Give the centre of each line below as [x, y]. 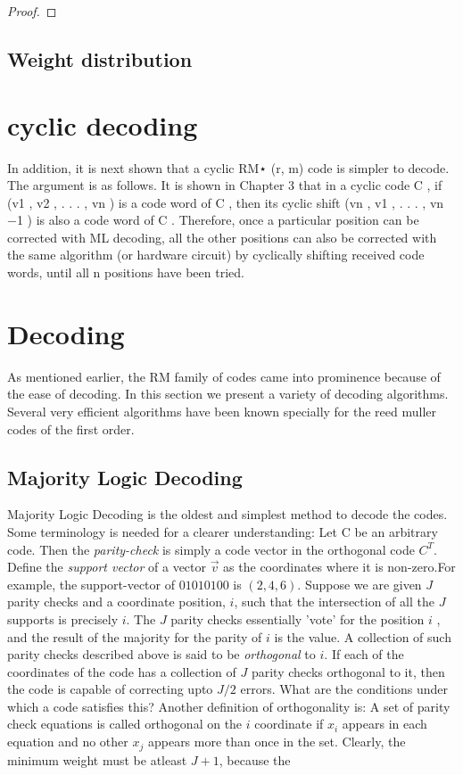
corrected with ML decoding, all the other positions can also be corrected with [222, 237]
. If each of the [364, 654]
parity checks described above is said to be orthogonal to [161, 654]
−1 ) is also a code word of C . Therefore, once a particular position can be [213, 220]
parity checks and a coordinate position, [116, 602]
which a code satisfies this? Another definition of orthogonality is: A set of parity [229, 706]
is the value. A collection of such [363, 636]
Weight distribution [100, 58]
